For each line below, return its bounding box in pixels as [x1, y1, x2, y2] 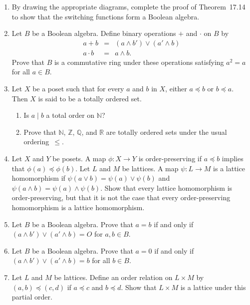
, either [165, 83, 187, 94]
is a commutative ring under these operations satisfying [54, 56, 224, 67]
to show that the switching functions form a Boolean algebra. [11, 11, 200, 21]
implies [222, 153, 244, 163]
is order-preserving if [138, 153, 202, 163]
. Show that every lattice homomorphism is [100, 182, 233, 193]
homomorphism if [11, 173, 65, 183]
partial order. [11, 292, 52, 302]
